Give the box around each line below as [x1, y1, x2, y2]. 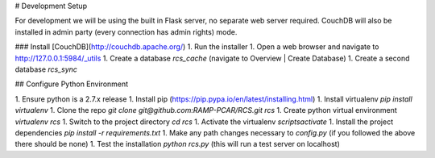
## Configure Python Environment [14, 79, 129, 89]
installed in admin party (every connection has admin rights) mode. [14, 27, 238, 36]
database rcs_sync [14, 64, 78, 74]
